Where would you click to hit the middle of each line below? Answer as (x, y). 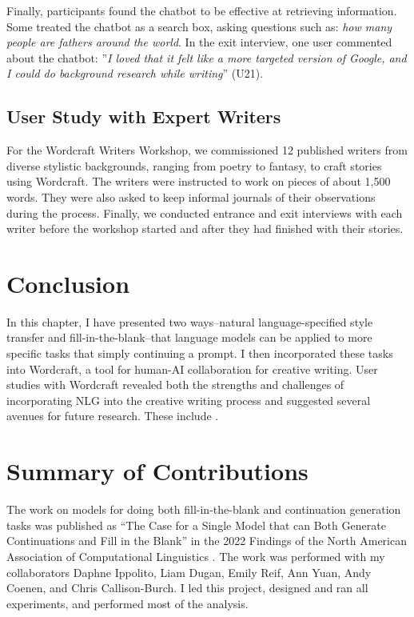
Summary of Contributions (157, 471)
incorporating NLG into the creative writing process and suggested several (189, 400)
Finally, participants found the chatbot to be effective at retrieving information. (202, 10)
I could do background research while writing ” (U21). (135, 73)
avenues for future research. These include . (113, 416)
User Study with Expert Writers (144, 116)
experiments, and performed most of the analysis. (127, 603)
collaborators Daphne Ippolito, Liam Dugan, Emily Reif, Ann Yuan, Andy (189, 572)
